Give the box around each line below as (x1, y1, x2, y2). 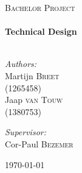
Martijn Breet (5, 69, 60, 82)
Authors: (5, 57, 37, 70)
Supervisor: (5, 125, 46, 138)
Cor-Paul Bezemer (5, 137, 73, 150)
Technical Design (5, 25, 77, 38)
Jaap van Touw (5, 93, 63, 106)
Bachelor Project (5, 1, 75, 13)
